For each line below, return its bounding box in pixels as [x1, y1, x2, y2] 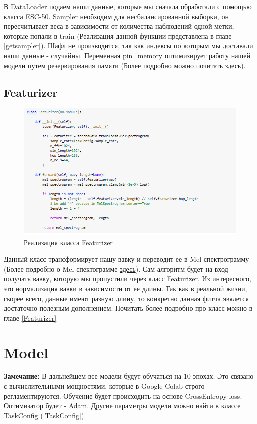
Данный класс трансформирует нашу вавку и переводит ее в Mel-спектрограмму [4, 254, 249, 264]
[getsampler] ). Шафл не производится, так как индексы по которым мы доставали [4, 40, 253, 51]
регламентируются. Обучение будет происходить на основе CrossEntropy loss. [4, 390, 242, 401]
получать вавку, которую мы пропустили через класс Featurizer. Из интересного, [4, 273, 251, 284]
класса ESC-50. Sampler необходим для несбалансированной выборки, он [4, 11, 229, 21]
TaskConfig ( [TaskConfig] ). [4, 410, 86, 420]
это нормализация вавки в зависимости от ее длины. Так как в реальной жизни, [4, 283, 247, 293]
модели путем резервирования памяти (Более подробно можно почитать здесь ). [4, 60, 246, 70]
